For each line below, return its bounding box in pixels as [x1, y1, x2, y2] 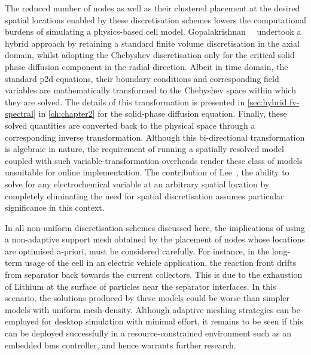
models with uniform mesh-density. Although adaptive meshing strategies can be [5, 303, 301, 315]
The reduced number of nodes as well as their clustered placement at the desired [5, 2, 300, 14]
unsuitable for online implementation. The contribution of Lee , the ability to [5, 166, 289, 178]
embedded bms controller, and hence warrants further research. [5, 338, 236, 351]
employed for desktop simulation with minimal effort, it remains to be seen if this [5, 315, 303, 327]
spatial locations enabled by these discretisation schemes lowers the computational [5, 13, 306, 26]
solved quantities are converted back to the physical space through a [5, 119, 255, 131]
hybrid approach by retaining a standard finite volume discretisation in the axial [5, 37, 300, 49]
